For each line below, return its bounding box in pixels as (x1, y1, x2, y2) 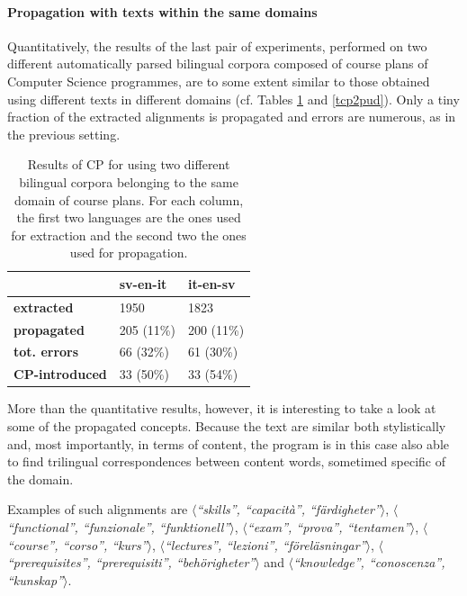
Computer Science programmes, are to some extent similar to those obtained (7, 71, 430, 90)
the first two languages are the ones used (16, 208, 241, 227)
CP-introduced (13, 365, 107, 384)
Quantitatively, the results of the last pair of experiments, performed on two (7, 36, 427, 55)
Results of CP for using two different (27, 155, 230, 174)
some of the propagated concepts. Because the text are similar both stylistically (7, 416, 446, 435)
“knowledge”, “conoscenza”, (293, 553, 445, 572)
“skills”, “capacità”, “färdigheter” (196, 500, 381, 519)
